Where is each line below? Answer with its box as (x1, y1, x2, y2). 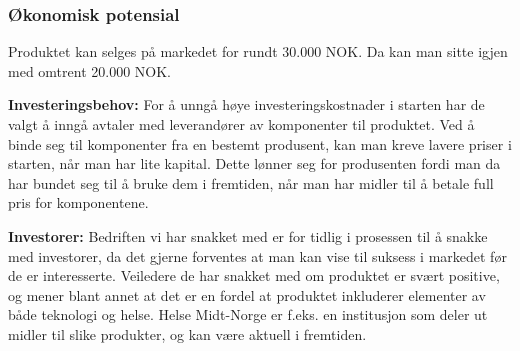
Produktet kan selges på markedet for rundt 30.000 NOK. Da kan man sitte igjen (8, 41, 508, 62)
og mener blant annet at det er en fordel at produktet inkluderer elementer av (8, 284, 486, 305)
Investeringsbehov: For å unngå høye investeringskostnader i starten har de (8, 94, 485, 115)
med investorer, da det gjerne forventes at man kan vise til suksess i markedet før (8, 245, 507, 266)
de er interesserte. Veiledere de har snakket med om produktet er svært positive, (8, 265, 500, 286)
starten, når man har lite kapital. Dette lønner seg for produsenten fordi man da (8, 153, 501, 174)
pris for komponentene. (8, 192, 149, 213)
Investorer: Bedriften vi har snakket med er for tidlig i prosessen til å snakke (8, 225, 488, 246)
